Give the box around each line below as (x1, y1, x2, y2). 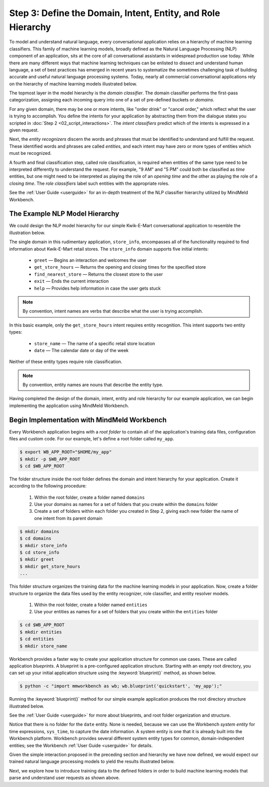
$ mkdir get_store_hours (19, 563, 81, 569)
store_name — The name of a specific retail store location (34, 340, 155, 347)
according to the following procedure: (9, 483, 87, 489)
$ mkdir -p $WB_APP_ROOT (19, 456, 81, 462)
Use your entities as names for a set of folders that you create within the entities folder (34, 609, 218, 615)
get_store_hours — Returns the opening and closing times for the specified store (34, 264, 206, 270)
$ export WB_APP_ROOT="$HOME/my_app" (19, 449, 112, 455)
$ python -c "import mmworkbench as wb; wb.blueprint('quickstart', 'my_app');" (19, 683, 222, 689)
